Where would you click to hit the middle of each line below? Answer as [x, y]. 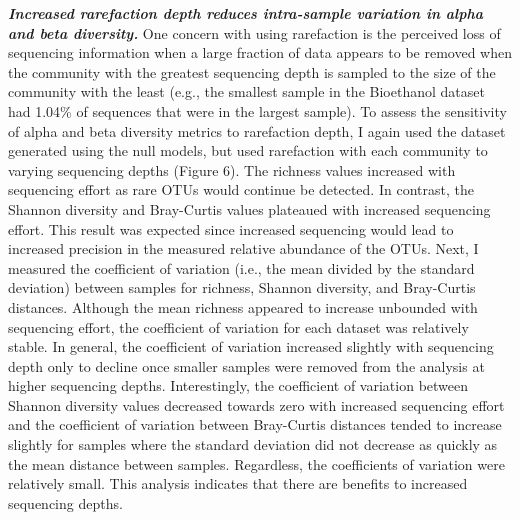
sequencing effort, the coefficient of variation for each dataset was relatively [238, 326]
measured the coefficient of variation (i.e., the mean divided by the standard [241, 267]
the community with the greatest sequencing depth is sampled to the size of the [252, 71]
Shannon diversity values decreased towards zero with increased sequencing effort [256, 404]
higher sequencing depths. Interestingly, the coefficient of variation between [238, 385]
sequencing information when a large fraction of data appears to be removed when [260, 52]
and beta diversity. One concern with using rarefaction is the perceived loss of [254, 32]
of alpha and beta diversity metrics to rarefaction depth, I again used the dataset [257, 130]
